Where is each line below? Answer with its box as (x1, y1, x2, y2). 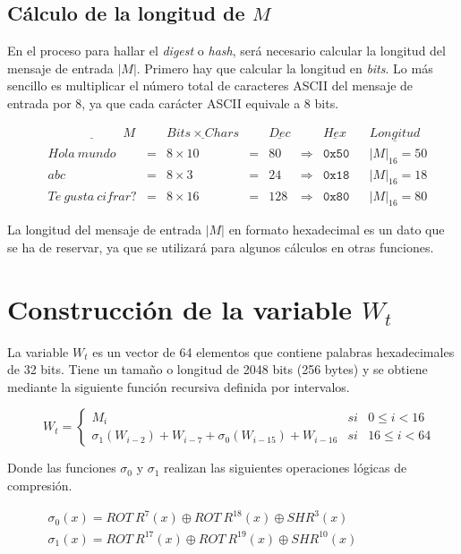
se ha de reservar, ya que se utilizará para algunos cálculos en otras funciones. (7, 237, 434, 256)
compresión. (7, 476, 73, 494)
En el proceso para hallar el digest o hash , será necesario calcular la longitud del (7, 41, 446, 60)
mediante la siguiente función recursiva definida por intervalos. (7, 377, 350, 396)
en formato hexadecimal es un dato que (228, 220, 445, 239)
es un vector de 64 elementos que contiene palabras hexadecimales (92, 342, 455, 361)
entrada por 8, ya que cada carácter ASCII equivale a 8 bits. (7, 93, 339, 112)
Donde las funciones (7, 458, 116, 477)
